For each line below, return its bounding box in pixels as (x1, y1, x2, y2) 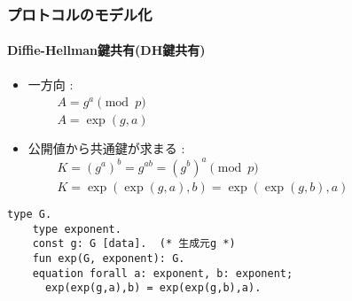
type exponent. (32, 222, 121, 235)
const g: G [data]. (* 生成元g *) (32, 237, 236, 251)
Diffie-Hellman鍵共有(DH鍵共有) (7, 41, 206, 59)
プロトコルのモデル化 (7, 3, 153, 25)
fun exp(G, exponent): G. (32, 252, 185, 266)
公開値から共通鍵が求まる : (27, 139, 185, 158)
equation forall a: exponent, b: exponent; (32, 266, 293, 280)
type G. (7, 208, 52, 221)
